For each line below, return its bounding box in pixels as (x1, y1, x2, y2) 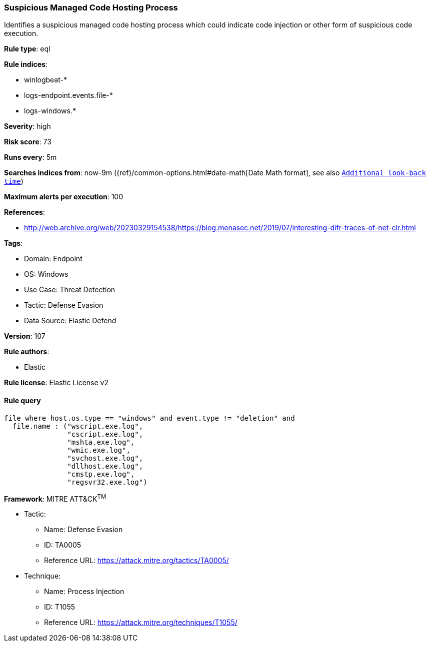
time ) (4, 177, 23, 186)
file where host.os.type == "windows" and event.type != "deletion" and (4, 414, 295, 422)
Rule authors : (4, 347, 49, 356)
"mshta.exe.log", (67, 438, 135, 446)
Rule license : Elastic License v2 (4, 378, 108, 387)
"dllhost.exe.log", (67, 462, 143, 470)
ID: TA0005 (44, 541, 81, 550)
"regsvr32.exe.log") (67, 478, 147, 486)
